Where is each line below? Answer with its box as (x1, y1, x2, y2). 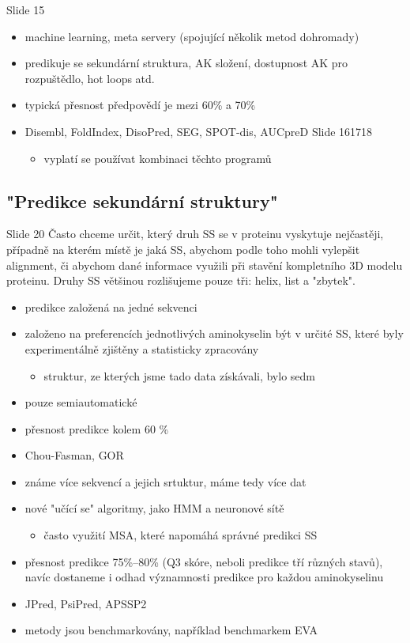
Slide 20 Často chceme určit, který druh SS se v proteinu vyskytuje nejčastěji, (6, 225, 384, 242)
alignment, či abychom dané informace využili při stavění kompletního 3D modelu (6, 256, 403, 273)
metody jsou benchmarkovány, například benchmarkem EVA (24, 622, 318, 638)
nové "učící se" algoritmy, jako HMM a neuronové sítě (24, 500, 284, 516)
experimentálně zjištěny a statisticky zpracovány (24, 340, 259, 357)
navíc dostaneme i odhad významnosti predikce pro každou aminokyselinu (24, 569, 384, 585)
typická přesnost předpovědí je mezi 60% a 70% (24, 96, 256, 113)
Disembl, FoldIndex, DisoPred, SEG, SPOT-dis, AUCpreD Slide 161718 (24, 123, 373, 139)
